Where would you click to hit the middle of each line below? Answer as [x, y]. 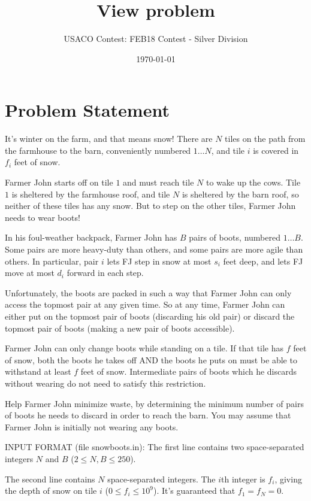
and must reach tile [158, 182]
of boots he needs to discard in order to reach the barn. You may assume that [148, 415]
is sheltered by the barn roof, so [240, 194]
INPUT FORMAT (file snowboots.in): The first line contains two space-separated [155, 447]
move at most [30, 273]
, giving [288, 479]
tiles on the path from [265, 139]
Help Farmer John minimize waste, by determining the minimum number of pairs [154, 403]
